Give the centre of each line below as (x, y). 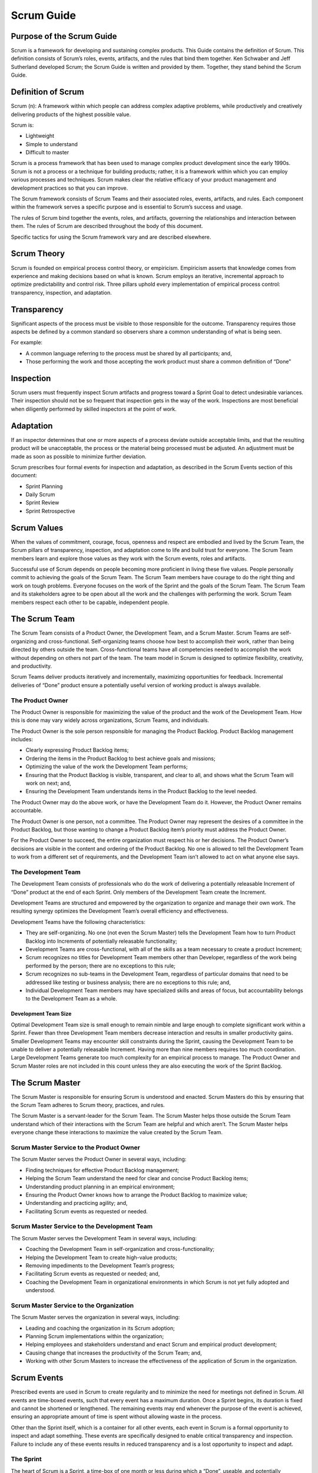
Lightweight (40, 136)
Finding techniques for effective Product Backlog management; (102, 1170)
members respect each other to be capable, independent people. (90, 602)
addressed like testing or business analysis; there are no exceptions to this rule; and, (128, 982)
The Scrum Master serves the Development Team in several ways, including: (104, 1238)
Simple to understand (52, 144)
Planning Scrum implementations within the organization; (95, 1336)
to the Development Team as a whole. (72, 999)
